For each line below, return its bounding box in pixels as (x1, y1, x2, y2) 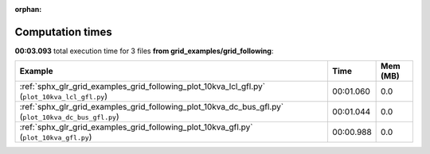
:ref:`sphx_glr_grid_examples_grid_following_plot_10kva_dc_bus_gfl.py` (19, 102, 284, 113)
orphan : (14, 5, 42, 13)
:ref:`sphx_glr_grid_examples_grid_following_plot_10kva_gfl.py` (19, 121, 253, 133)
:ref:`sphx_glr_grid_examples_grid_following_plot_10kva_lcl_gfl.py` (19, 81, 266, 92)
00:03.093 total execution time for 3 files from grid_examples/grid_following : (14, 46, 274, 56)
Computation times (14, 25, 112, 39)
